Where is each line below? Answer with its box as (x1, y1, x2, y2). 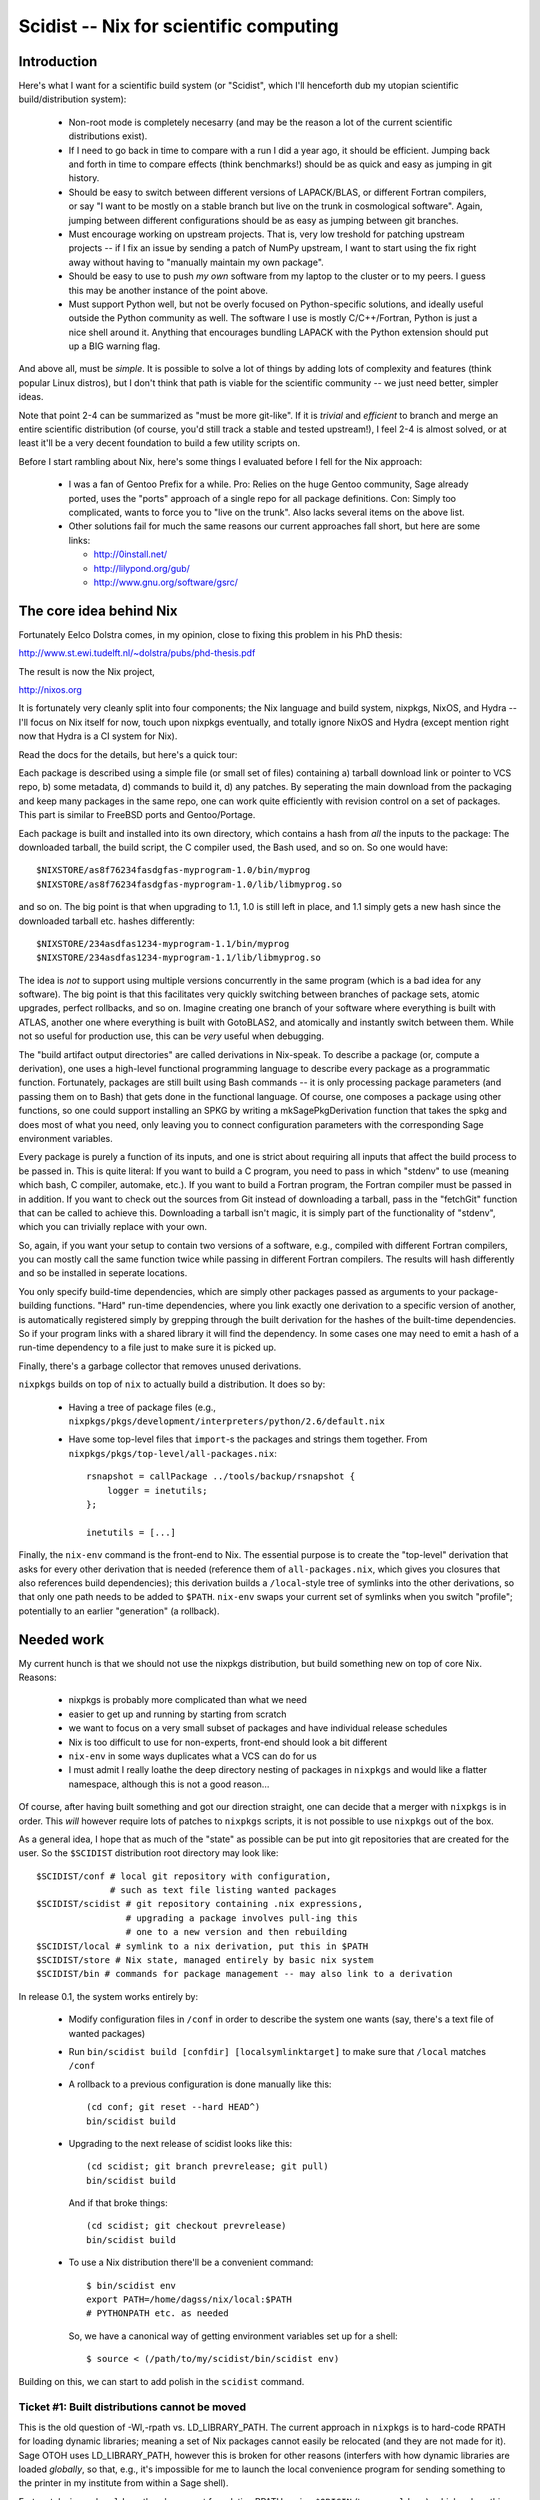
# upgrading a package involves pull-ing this (125, 1912, 359, 1924)
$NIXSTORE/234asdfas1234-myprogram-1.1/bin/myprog (36, 938, 290, 949)
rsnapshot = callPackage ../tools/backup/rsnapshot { (86, 1471, 355, 1482)
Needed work (18, 1631, 105, 1648)
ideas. (18, 391, 44, 403)
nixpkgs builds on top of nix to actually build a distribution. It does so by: (18, 1378, 326, 1390)
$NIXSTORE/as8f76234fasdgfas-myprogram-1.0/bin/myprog (36, 865, 311, 876)
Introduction (18, 53, 98, 70)
